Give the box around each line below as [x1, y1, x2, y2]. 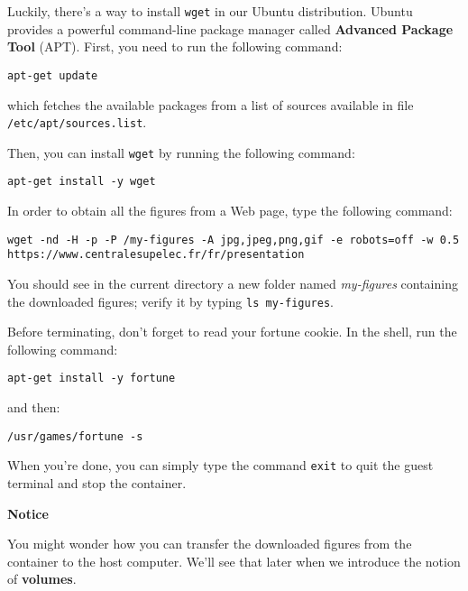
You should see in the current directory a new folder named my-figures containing [7, 273, 458, 292]
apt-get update [7, 69, 98, 82]
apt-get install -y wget [7, 175, 156, 189]
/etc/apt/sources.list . [7, 113, 147, 132]
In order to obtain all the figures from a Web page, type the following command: [7, 201, 453, 220]
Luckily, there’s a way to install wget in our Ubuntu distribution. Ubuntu [7, 2, 413, 20]
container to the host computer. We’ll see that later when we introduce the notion [7, 551, 461, 570]
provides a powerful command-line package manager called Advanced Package [7, 19, 454, 38]
